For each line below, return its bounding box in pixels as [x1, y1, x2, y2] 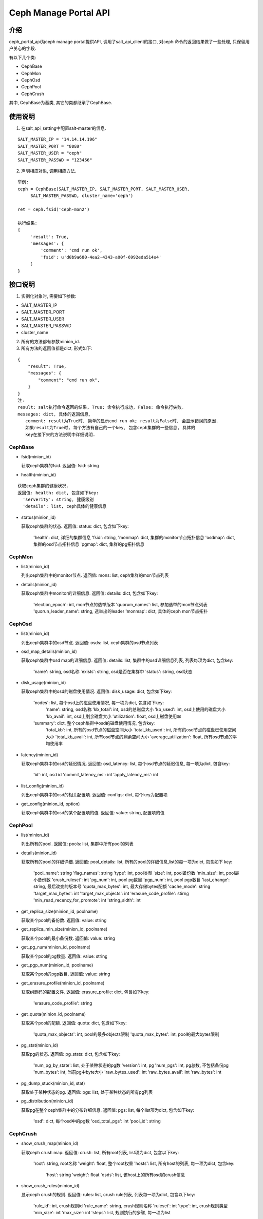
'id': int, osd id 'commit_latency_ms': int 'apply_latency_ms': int [33, 772, 158, 778]
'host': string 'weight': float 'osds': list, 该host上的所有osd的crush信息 [45, 1172, 185, 1178]
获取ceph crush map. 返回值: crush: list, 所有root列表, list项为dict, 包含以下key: [21, 1149, 179, 1155]
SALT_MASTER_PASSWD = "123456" [18, 157, 93, 163]
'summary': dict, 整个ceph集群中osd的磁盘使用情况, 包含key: [33, 720, 155, 726]
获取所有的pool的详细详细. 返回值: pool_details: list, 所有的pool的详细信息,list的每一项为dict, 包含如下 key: [21, 859, 233, 865]
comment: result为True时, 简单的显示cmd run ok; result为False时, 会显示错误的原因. [25, 418, 219, 424]
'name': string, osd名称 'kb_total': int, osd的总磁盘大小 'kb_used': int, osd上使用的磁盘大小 [45, 707, 226, 712]
